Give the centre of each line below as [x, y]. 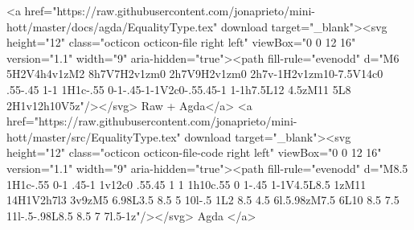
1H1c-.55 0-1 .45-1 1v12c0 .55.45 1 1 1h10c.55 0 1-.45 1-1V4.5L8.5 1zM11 [187, 184]
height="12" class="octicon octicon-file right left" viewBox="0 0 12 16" [181, 42]
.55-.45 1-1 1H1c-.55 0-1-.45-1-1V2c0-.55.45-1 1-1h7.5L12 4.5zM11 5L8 [179, 89]
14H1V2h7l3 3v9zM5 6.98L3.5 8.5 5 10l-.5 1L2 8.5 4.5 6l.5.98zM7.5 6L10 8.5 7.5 [203, 200]
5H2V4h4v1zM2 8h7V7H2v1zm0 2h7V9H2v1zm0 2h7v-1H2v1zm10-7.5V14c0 [195, 74]
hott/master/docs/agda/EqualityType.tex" [112, 26]
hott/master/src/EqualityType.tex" [94, 136]
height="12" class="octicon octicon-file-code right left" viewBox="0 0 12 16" [194, 152]
